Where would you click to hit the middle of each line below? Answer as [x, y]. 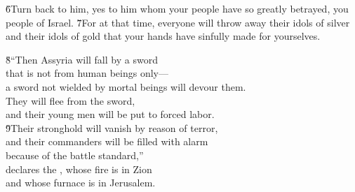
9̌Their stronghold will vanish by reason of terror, [112, 127]
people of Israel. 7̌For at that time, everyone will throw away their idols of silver [178, 22]
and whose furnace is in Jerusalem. [81, 183]
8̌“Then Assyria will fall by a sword [82, 59]
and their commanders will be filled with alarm [107, 141]
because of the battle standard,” [75, 155]
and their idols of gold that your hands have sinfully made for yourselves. [163, 36]
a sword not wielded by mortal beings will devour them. [126, 86]
